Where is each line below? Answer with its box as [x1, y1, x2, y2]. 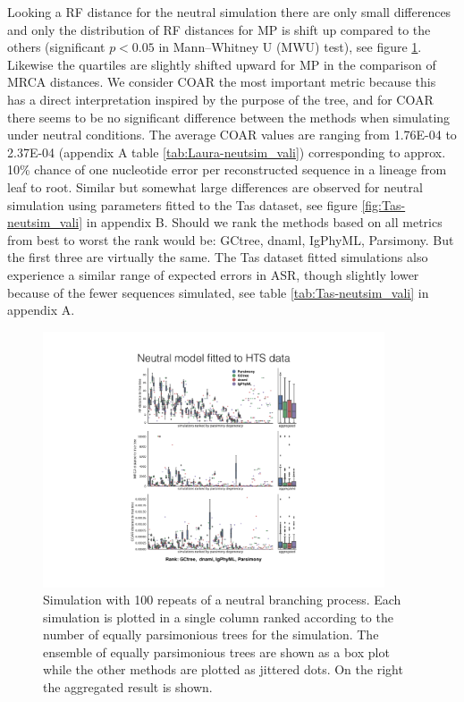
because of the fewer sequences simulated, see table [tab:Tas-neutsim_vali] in [7, 283, 429, 301]
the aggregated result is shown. [43, 678, 213, 697]
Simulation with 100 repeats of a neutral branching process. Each [43, 590, 401, 609]
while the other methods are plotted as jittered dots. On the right [43, 660, 403, 679]
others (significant [7, 38, 105, 56]
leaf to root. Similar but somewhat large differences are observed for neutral [7, 177, 423, 196]
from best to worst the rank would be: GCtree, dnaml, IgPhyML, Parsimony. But [7, 230, 454, 249]
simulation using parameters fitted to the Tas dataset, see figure [7, 195, 358, 214]
